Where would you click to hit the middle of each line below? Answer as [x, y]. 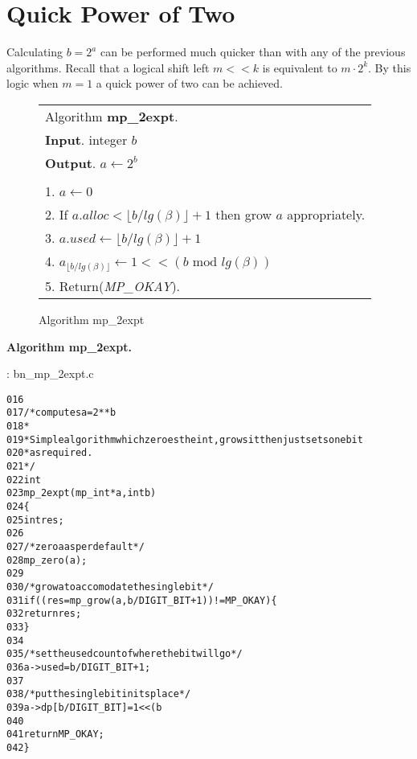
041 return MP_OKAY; [55, 734]
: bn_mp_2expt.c [50, 373]
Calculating [35, 52]
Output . [71, 162]
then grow [244, 214]
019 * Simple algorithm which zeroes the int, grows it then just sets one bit [185, 439]
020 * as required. [50, 453]
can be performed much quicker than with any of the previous [253, 52]
